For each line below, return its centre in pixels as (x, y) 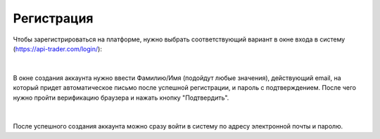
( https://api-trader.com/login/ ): (57, 48)
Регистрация (53, 18)
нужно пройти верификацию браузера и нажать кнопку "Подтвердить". (121, 98)
